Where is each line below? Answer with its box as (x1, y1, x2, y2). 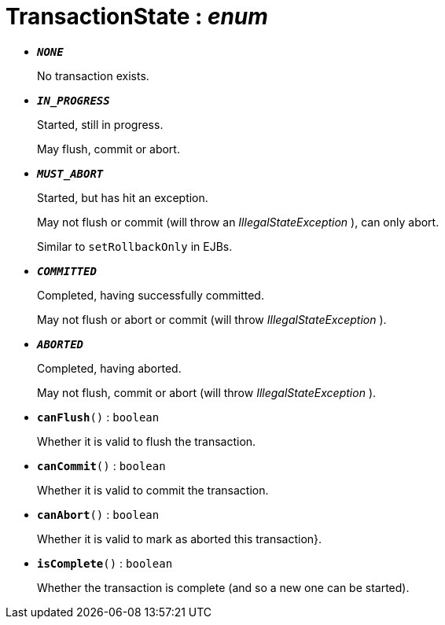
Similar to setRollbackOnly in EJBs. (37, 239, 233, 253)
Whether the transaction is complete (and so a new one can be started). (37, 580, 410, 594)
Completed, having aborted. (37, 361, 182, 375)
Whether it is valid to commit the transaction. (37, 483, 269, 497)
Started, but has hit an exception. (37, 190, 208, 204)
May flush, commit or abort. (37, 142, 180, 156)
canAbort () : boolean (37, 507, 160, 521)
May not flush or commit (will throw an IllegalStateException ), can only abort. (37, 215, 439, 229)
